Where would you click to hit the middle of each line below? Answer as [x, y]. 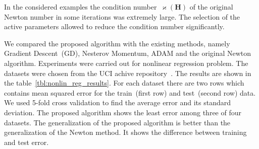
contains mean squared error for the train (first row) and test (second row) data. [130, 92]
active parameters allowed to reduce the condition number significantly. [114, 26]
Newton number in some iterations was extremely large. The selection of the [122, 16]
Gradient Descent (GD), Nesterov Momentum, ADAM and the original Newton [128, 53]
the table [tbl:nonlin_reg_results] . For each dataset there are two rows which [124, 83]
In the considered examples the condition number [81, 7]
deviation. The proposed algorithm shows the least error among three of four [123, 112]
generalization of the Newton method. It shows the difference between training [125, 132]
